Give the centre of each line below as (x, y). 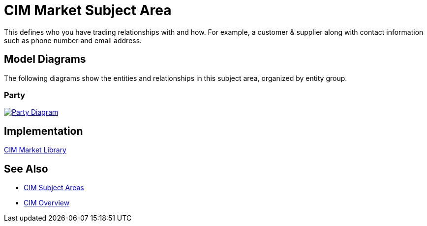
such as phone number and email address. (73, 40)
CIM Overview (47, 203)
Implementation (44, 131)
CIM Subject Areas (54, 188)
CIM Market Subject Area (88, 10)
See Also (26, 169)
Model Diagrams (45, 59)
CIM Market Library (35, 150)
